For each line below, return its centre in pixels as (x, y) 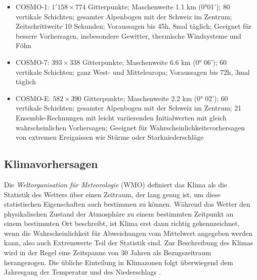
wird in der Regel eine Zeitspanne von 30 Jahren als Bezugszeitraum (107, 252)
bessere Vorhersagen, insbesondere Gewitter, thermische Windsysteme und (128, 35)
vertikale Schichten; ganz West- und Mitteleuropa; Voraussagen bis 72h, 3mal (133, 72)
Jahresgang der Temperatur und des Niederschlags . (83, 272)
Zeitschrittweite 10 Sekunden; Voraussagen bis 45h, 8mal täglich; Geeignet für (134, 26)
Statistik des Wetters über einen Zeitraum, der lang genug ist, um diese (112, 194)
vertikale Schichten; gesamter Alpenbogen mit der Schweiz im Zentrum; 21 (128, 108)
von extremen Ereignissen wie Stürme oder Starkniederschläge (110, 137)
